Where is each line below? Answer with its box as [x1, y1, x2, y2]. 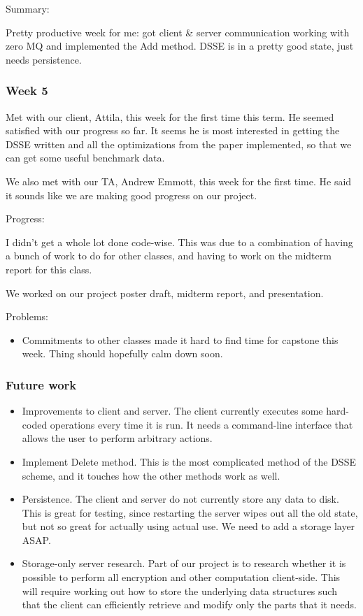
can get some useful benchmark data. [6, 150, 165, 165]
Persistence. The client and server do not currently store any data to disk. [22, 492, 339, 506]
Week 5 [6, 82, 48, 99]
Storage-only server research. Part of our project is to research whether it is [22, 556, 346, 571]
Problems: [6, 309, 48, 324]
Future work [6, 375, 77, 393]
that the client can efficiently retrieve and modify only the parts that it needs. [22, 597, 357, 612]
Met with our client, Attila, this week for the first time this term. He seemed [6, 109, 334, 124]
